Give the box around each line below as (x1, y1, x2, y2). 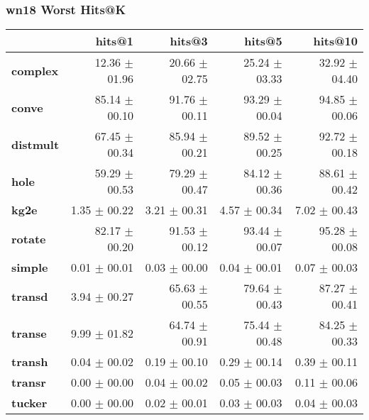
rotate (11, 230, 46, 247)
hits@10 (313, 33, 358, 50)
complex (11, 62, 59, 79)
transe (11, 324, 47, 341)
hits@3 (170, 33, 208, 50)
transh (11, 353, 48, 370)
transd (11, 287, 48, 304)
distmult (11, 136, 60, 153)
